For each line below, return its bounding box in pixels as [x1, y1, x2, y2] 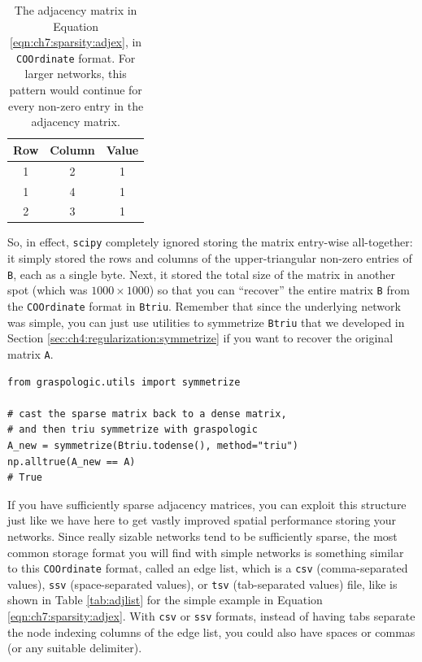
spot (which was [7, 281, 88, 298]
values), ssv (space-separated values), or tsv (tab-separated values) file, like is [7, 575, 398, 592]
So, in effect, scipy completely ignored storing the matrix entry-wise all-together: [7, 233, 413, 250]
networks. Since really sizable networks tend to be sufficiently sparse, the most [7, 527, 398, 544]
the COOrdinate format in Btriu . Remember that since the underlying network [7, 298, 401, 314]
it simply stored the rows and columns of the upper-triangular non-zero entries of [7, 250, 412, 267]
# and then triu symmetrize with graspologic [7, 424, 258, 436]
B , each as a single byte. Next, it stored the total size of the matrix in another [7, 265, 395, 282]
